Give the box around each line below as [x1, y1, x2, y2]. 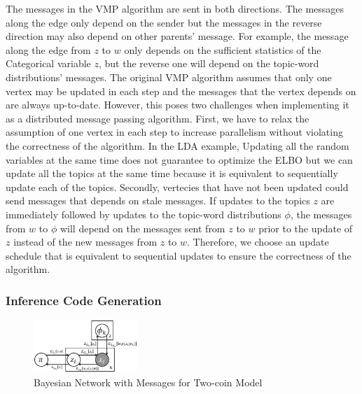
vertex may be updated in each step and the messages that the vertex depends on [6, 83, 356, 98]
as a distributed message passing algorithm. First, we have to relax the [6, 111, 309, 125]
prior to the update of [258, 220, 353, 235]
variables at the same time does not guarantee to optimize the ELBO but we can [6, 152, 353, 167]
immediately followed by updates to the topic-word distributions [6, 206, 281, 221]
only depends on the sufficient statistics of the [124, 42, 321, 57]
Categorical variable [6, 56, 91, 71]
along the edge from [6, 42, 91, 57]
